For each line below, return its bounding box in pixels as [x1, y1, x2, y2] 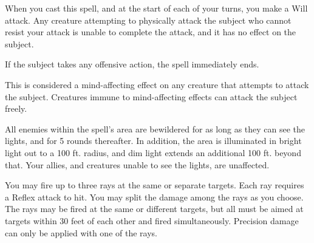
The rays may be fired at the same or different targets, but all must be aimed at [5, 202, 304, 215]
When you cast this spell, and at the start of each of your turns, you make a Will [5, 2, 308, 14]
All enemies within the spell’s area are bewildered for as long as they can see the [5, 122, 305, 135]
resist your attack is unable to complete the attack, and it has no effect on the [5, 26, 296, 38]
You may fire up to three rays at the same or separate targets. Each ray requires [5, 179, 304, 191]
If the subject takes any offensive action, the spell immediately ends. [5, 58, 259, 70]
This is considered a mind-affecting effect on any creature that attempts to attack [5, 78, 309, 91]
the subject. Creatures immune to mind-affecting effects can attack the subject [5, 90, 298, 103]
